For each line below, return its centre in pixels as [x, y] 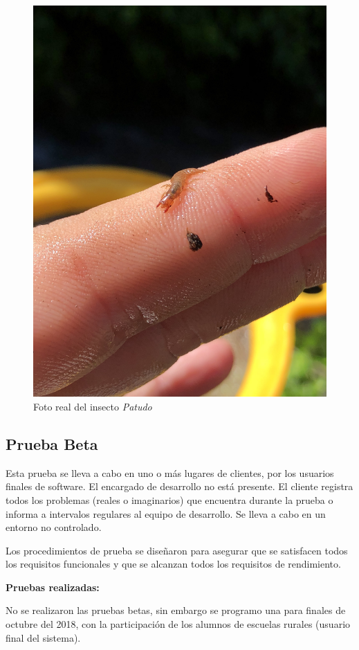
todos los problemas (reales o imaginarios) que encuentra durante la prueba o [169, 499]
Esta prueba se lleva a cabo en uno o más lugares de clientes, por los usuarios [170, 472]
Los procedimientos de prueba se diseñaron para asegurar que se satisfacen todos [177, 550]
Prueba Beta [52, 443]
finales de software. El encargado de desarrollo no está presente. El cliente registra [179, 486]
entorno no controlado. [54, 527]
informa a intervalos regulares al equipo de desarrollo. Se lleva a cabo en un [166, 513]
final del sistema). [43, 637]
